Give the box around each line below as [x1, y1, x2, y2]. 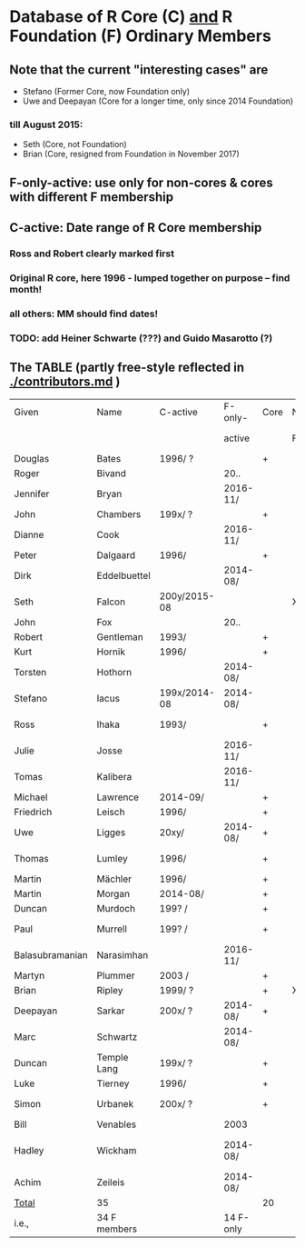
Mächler [96, 873, 133, 885]
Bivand [96, 466, 127, 479]
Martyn [14, 969, 45, 982]
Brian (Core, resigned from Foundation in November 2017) [22, 148, 241, 160]
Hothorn [96, 665, 133, 678]
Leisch [96, 805, 125, 818]
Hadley [14, 1143, 44, 1156]
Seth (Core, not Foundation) [22, 139, 127, 150]
